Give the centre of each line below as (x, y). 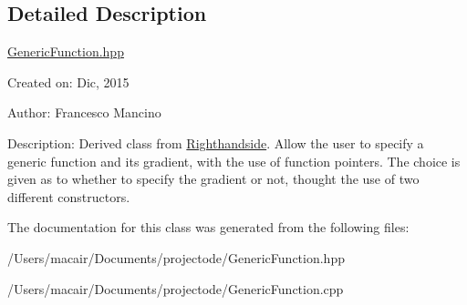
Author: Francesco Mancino (84, 112)
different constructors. (69, 196)
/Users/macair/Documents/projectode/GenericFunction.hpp (176, 257)
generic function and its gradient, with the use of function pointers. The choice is (234, 161)
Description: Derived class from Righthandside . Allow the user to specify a (216, 142)
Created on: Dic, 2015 (68, 81)
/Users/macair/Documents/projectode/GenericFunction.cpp (176, 288)
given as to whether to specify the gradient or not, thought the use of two (213, 179)
